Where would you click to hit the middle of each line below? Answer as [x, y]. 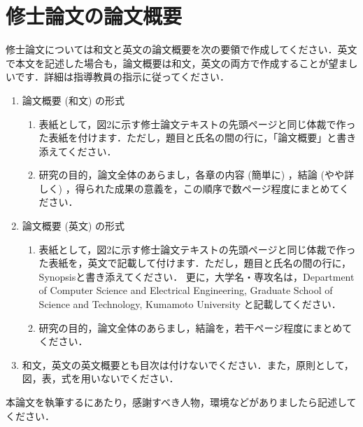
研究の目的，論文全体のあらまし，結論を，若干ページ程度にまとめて [195, 327]
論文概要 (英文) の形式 [73, 226]
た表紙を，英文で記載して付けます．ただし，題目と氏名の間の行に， [195, 263]
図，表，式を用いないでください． [100, 378]
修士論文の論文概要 [94, 16]
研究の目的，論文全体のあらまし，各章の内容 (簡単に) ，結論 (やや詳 [196, 175]
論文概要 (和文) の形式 [73, 100]
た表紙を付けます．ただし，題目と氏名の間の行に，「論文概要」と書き [198, 138]
